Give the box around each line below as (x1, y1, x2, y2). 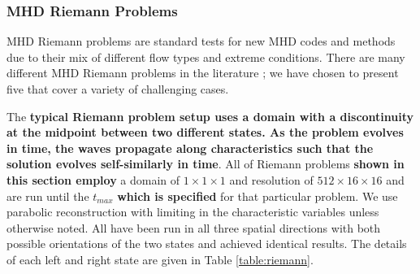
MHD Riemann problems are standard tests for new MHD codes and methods (6, 33, 396, 50)
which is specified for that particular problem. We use (117, 187, 398, 204)
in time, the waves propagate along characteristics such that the (6, 139, 374, 156)
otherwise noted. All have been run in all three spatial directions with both (6, 219, 381, 236)
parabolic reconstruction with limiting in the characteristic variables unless (6, 203, 379, 220)
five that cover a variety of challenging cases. (6, 80, 229, 97)
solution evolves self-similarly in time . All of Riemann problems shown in (6, 155, 405, 172)
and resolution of (229, 171, 314, 188)
